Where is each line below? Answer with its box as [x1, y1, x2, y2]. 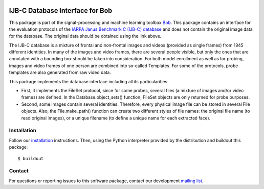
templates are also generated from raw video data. [9, 70, 111, 75]
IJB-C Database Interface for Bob [9, 6, 112, 15]
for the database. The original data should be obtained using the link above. [9, 33, 161, 39]
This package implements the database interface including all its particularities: [9, 78, 169, 84]
